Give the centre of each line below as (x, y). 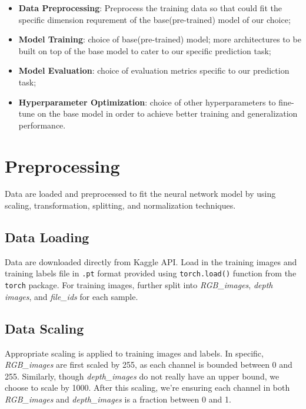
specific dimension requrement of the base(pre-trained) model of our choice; (154, 19)
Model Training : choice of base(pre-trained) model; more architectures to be (160, 39)
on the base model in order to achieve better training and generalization (167, 113)
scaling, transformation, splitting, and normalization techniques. (120, 205)
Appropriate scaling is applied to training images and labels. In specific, (134, 353)
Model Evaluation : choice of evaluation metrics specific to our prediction (154, 70)
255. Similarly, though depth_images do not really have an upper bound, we (142, 376)
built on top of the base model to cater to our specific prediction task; (145, 50)
